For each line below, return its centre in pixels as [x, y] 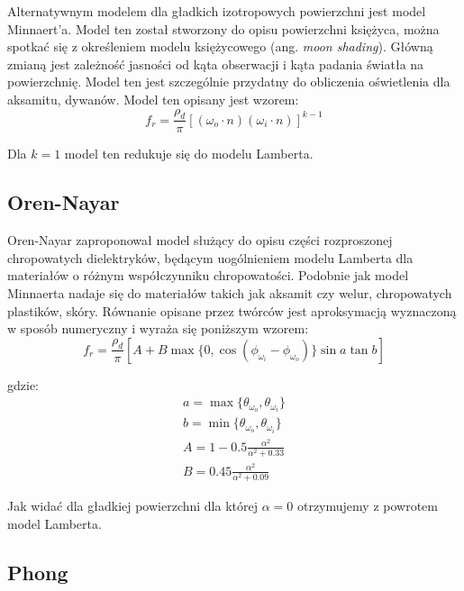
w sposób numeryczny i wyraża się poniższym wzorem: [158, 328]
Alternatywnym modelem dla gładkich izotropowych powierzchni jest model [217, 11]
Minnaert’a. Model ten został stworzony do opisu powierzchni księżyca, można [223, 28]
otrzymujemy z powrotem [367, 506]
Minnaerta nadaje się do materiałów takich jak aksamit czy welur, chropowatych [230, 292]
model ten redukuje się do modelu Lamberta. [189, 154]
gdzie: [23, 384]
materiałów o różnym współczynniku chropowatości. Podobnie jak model [208, 275]
